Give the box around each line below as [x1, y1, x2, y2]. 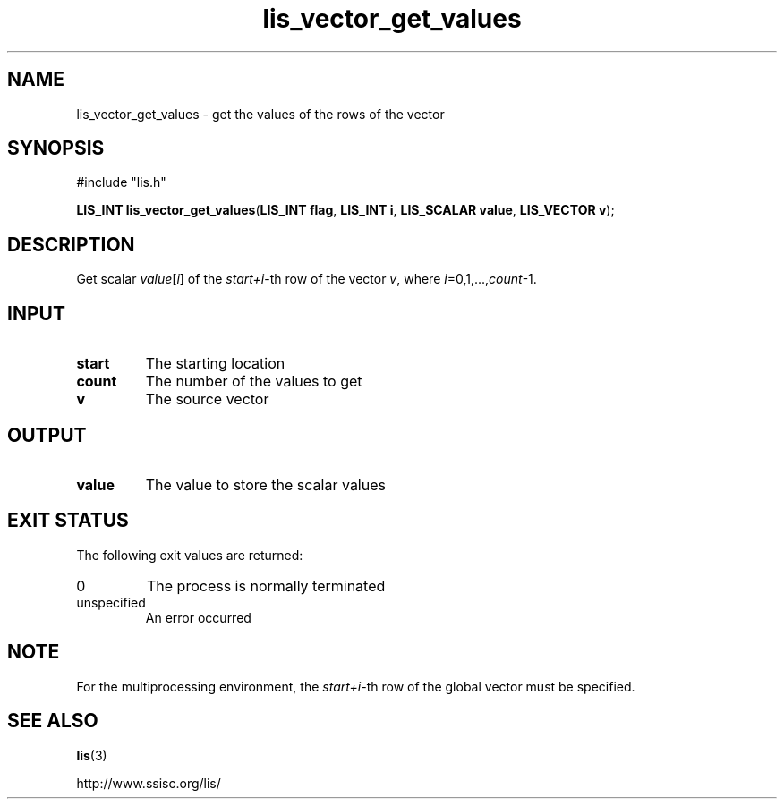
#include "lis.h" [76, 174, 166, 191]
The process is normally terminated [146, 576, 386, 595]
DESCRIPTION [7, 233, 135, 256]
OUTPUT [7, 423, 87, 446]
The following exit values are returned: [76, 547, 303, 563]
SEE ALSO [7, 709, 98, 733]
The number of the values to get [145, 372, 362, 391]
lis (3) [76, 747, 107, 763]
